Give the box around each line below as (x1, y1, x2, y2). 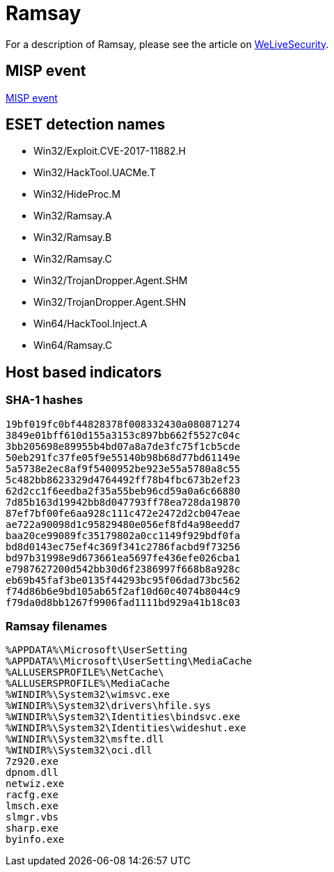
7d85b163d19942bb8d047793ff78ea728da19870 (6, 496, 241, 508)
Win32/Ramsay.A (33, 210, 112, 222)
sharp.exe (6, 823, 58, 834)
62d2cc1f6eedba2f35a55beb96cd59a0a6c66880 (6, 485, 241, 497)
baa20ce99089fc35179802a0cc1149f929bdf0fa (6, 529, 241, 541)
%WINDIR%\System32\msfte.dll (6, 733, 164, 745)
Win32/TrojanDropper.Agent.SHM (33, 274, 188, 287)
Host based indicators (6, 363, 162, 381)
